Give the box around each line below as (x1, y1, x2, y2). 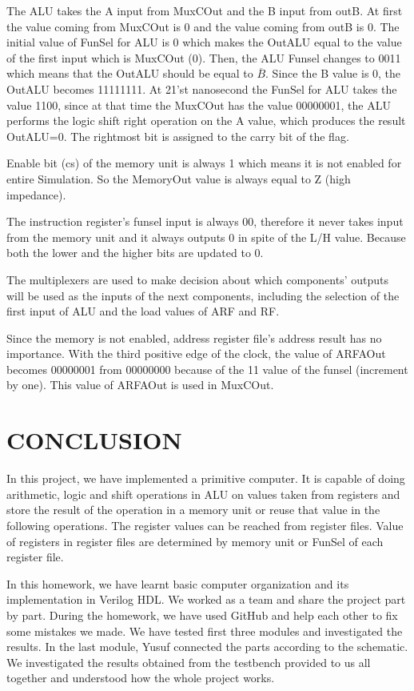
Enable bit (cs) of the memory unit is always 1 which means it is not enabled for (6, 155, 402, 171)
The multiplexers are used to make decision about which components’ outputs (6, 271, 389, 287)
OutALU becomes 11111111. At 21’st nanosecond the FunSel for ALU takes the (6, 80, 397, 97)
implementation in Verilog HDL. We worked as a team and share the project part (6, 591, 406, 608)
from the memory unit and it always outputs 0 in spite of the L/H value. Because (6, 228, 406, 245)
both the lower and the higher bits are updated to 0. (6, 244, 264, 261)
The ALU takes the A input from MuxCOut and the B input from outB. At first (6, 2, 403, 18)
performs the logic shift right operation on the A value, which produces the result (6, 112, 406, 129)
